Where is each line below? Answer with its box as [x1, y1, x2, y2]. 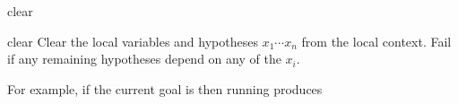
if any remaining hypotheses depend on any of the [7, 49, 281, 68]
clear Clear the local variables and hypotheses [7, 31, 258, 50]
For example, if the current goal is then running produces [7, 79, 323, 98]
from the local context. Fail [301, 31, 452, 50]
